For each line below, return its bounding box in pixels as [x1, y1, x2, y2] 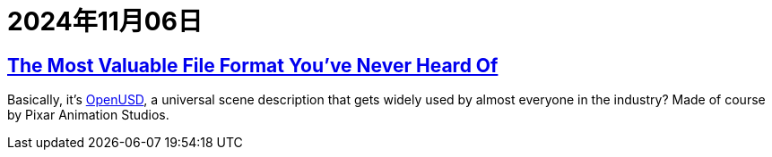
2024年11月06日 [7, 6, 203, 37]
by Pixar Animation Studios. [7, 107, 169, 123]
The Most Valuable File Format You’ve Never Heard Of [7, 54, 499, 77]
